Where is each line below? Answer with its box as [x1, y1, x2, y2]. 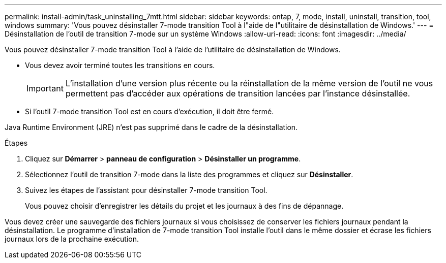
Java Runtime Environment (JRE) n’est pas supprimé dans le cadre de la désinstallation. [5, 123, 298, 131]
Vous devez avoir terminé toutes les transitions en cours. [25, 61, 215, 70]
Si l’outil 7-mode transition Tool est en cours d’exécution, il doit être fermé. [25, 107, 274, 116]
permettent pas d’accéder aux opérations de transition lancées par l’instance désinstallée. [65, 88, 410, 98]
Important [26, 83, 64, 93]
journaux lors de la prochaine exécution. [5, 235, 139, 243]
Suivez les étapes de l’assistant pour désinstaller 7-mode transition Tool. [25, 186, 267, 194]
